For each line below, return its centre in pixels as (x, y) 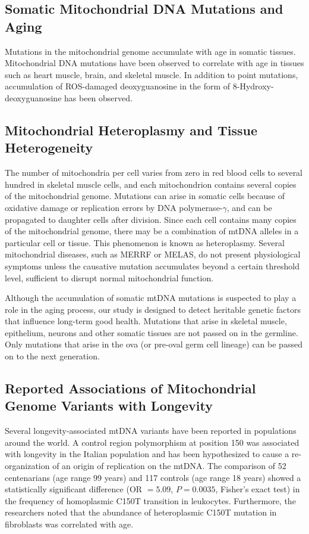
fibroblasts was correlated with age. (69, 524)
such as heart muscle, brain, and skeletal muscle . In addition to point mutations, (152, 74)
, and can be (249, 207)
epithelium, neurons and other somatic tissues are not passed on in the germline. (152, 332)
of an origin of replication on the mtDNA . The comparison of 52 (169, 466)
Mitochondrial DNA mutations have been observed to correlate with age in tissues (154, 63)
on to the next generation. (52, 356)
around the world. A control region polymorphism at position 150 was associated (152, 442)
